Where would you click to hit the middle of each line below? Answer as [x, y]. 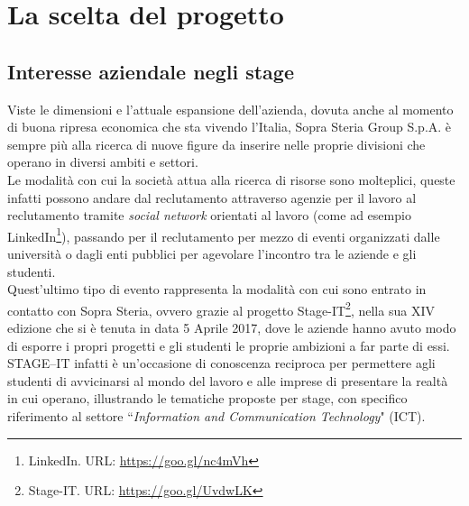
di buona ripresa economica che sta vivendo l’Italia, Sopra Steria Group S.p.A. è [230, 127]
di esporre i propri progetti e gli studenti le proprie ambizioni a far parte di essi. [229, 345]
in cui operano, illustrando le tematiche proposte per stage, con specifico [207, 398]
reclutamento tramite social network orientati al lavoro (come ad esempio [209, 215]
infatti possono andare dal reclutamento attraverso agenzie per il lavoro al [212, 197]
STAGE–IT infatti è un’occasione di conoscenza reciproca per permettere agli [221, 363]
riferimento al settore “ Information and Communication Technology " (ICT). [216, 415]
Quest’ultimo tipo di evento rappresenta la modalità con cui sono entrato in [217, 289]
